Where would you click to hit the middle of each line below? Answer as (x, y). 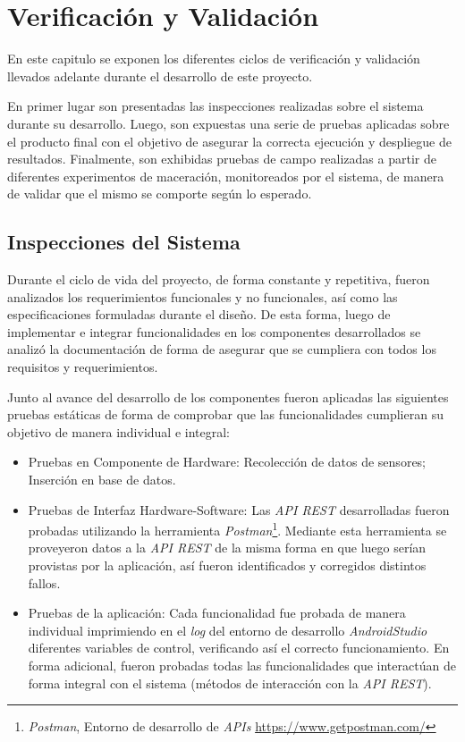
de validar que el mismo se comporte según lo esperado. (160, 194)
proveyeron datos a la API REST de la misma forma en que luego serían (227, 548)
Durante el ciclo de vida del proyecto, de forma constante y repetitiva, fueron (219, 279)
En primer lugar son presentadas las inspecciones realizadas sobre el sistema (216, 106)
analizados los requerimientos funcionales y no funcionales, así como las (203, 296)
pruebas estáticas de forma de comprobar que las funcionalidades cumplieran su (225, 414)
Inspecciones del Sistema (124, 242)
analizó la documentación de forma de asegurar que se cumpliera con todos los (222, 349)
